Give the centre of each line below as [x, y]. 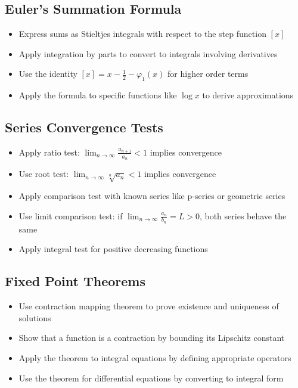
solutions [35, 317]
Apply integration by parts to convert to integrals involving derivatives [148, 53]
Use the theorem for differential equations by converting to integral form [151, 378]
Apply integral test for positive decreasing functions [113, 249]
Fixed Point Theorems [75, 281]
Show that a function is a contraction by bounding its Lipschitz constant [152, 338]
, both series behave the [243, 215]
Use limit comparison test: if [71, 215]
